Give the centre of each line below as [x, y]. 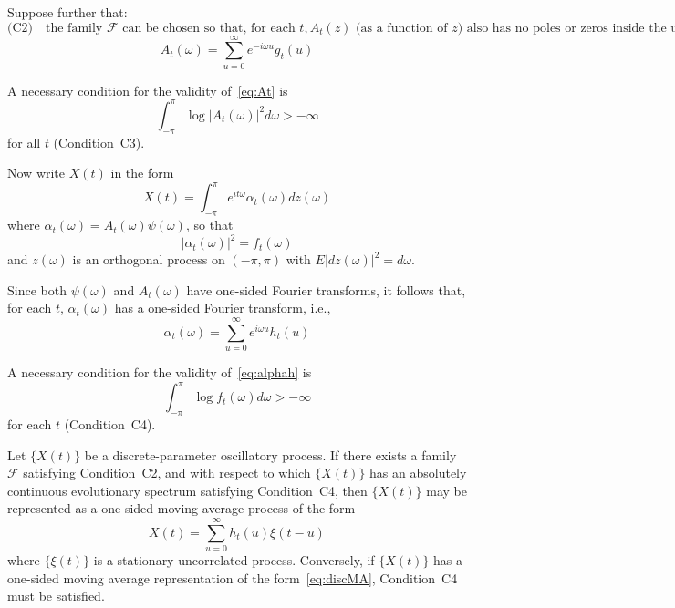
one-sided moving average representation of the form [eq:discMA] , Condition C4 [233, 577]
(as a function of [402, 28]
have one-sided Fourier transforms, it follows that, [326, 289]
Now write [36, 173]
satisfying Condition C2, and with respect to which [167, 473]
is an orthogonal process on [149, 259]
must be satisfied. [56, 596]
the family [74, 28]
